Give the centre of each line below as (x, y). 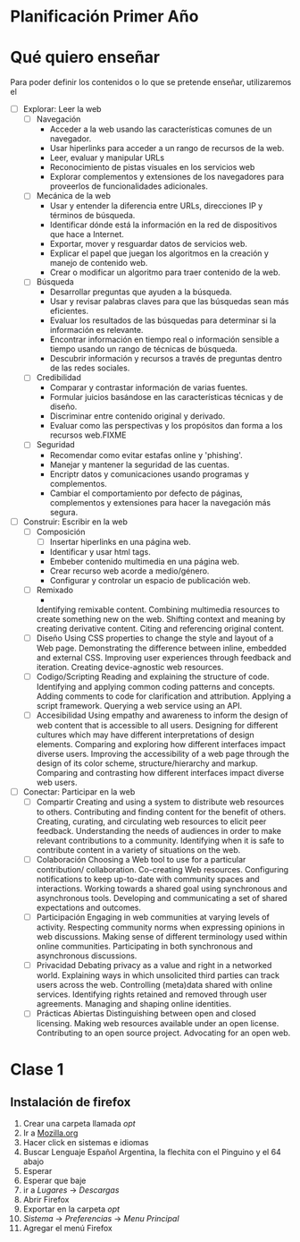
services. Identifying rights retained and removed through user (151, 994)
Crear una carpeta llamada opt (79, 1124)
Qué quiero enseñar (85, 58)
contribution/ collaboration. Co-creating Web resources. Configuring (162, 870)
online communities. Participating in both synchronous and (145, 947)
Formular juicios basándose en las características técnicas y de (167, 397)
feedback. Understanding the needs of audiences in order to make (159, 831)
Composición (61, 532)
